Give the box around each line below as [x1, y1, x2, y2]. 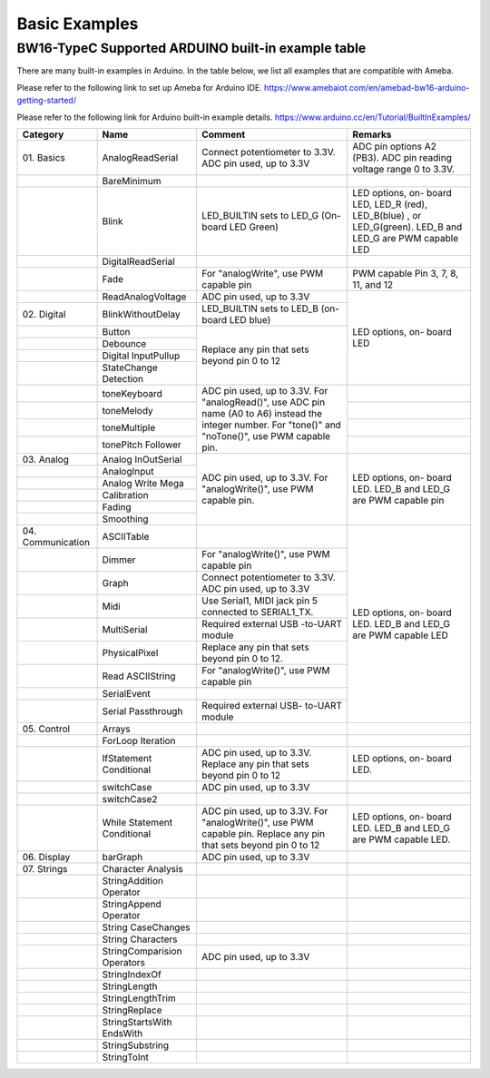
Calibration [102, 488, 149, 501]
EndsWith [102, 1026, 143, 1039]
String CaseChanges [102, 921, 191, 934]
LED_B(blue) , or [352, 209, 422, 221]
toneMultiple [102, 422, 156, 435]
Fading [102, 500, 132, 513]
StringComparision [102, 945, 182, 957]
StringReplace [102, 1004, 162, 1016]
